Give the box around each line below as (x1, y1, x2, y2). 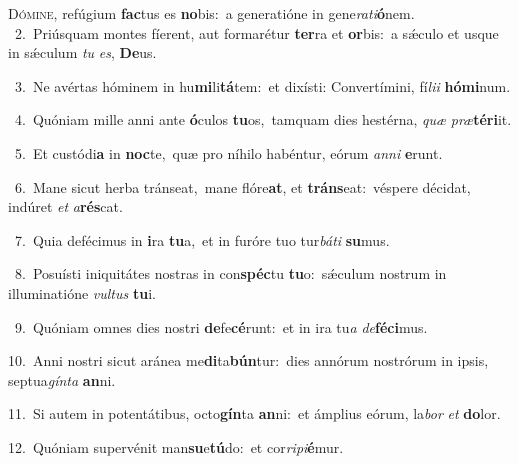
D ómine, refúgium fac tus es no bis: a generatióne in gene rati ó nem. (8, 3, 415, 23)
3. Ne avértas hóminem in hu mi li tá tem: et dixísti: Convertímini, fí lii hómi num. (14, 75, 511, 96)
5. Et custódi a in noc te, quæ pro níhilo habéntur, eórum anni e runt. (14, 142, 443, 163)
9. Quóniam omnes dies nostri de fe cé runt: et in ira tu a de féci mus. (14, 316, 428, 337)
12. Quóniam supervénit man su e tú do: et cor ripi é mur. (8, 436, 344, 457)
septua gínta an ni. (8, 369, 116, 390)
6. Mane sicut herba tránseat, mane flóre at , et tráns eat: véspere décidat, (14, 176, 471, 197)
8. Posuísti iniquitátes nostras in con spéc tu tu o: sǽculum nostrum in (14, 263, 447, 284)
